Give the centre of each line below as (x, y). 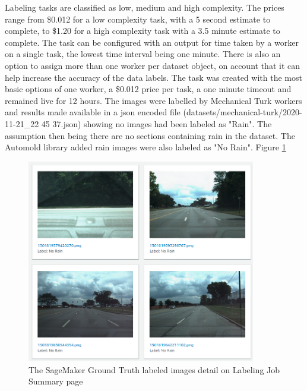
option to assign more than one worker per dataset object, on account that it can (152, 65)
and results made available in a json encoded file (93, 112)
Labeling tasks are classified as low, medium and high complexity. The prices (145, 7)
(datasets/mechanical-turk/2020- (243, 112)
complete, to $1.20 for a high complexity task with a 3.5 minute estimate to (143, 31)
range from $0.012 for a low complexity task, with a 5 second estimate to (138, 19)
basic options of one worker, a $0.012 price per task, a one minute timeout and (148, 89)
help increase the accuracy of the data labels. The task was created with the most (153, 77)
